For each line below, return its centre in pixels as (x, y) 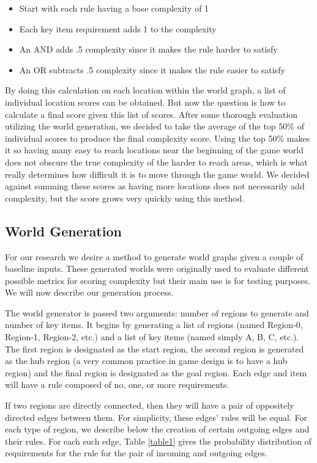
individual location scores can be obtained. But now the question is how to (145, 102)
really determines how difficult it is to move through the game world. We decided (157, 174)
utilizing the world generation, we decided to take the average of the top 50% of (155, 126)
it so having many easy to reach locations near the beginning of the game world (154, 150)
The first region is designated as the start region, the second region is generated (155, 348)
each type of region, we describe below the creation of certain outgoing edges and (157, 429)
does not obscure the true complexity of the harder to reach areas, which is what (156, 162)
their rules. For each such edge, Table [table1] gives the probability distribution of (158, 441)
